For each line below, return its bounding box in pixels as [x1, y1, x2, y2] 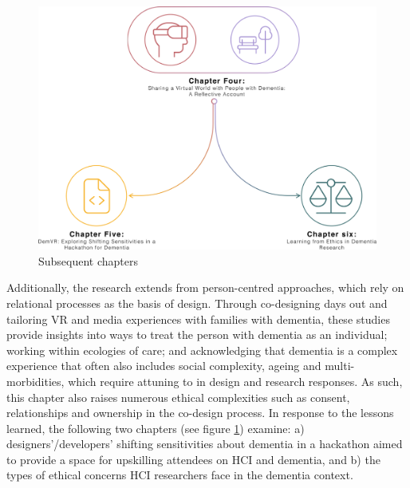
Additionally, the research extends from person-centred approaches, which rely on [6, 279, 404, 296]
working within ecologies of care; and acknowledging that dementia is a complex [6, 341, 398, 358]
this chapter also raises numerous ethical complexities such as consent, [6, 388, 350, 405]
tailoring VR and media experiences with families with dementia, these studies [6, 310, 390, 327]
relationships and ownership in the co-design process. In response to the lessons [6, 404, 394, 421]
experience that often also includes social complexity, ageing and [6, 357, 321, 374]
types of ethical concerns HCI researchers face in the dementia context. [6, 466, 353, 483]
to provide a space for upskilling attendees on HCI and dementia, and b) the [6, 451, 380, 467]
